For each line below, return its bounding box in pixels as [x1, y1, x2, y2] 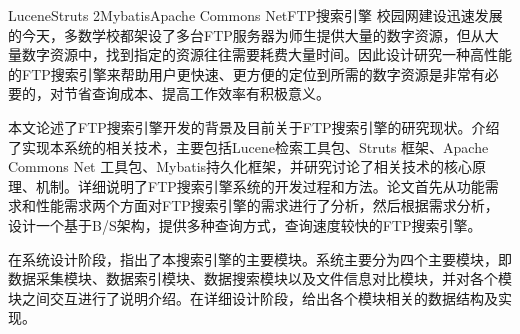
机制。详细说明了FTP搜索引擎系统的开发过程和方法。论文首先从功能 [35, 175, 485, 196]
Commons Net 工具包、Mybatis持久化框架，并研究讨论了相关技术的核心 [8, 156, 473, 177]
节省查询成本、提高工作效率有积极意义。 [63, 83, 330, 104]
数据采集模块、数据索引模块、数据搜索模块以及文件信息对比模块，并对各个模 [8, 268, 512, 289]
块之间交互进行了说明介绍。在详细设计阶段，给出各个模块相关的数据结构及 [8, 287, 498, 308]
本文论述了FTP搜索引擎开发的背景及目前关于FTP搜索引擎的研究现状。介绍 [8, 116, 500, 137]
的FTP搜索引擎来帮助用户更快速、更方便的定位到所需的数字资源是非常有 [8, 63, 485, 84]
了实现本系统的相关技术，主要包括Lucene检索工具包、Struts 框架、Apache [8, 136, 489, 157]
